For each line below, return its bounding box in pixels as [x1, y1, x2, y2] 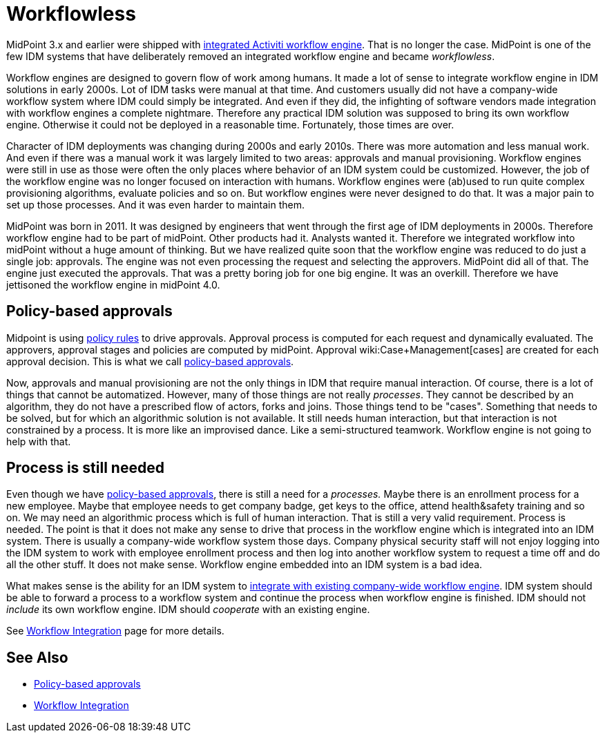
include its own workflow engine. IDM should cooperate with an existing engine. [6, 603, 370, 616]
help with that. [6, 435, 71, 447]
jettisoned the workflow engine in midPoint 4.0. [6, 278, 220, 291]
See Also [6, 648, 68, 666]
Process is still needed [6, 459, 164, 477]
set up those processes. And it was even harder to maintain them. [6, 198, 305, 211]
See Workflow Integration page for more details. [6, 625, 224, 637]
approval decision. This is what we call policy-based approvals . [6, 355, 294, 367]
